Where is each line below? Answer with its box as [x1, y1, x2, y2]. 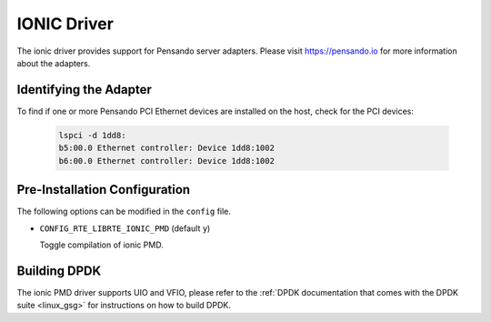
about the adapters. [16, 57, 91, 68]
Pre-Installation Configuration [16, 182, 191, 197]
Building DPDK [16, 263, 102, 278]
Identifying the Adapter [16, 82, 152, 97]
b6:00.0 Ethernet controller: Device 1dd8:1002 [58, 156, 275, 166]
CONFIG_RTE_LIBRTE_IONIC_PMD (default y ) [39, 223, 211, 234]
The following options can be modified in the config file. [16, 206, 232, 217]
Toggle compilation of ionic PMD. [39, 239, 164, 250]
